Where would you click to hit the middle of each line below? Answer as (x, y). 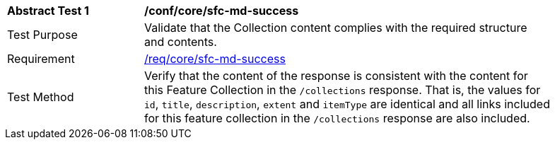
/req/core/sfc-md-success (215, 59)
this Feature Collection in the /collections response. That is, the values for (343, 90)
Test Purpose (42, 35)
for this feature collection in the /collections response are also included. (337, 118)
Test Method (41, 97)
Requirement (41, 59)
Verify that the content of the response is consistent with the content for (336, 76)
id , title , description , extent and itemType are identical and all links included (347, 104)
